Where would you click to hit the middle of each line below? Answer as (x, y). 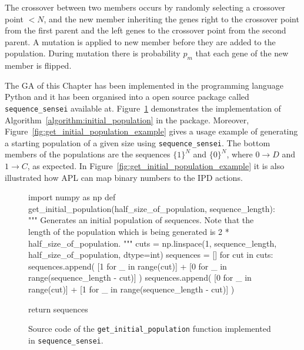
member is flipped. (38, 65)
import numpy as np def (72, 197)
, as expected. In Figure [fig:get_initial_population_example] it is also (156, 166)
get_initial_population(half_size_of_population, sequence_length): (152, 208)
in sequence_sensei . (66, 340)
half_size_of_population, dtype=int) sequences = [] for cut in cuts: (151, 255)
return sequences (58, 309)
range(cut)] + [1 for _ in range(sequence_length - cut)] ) (131, 289)
